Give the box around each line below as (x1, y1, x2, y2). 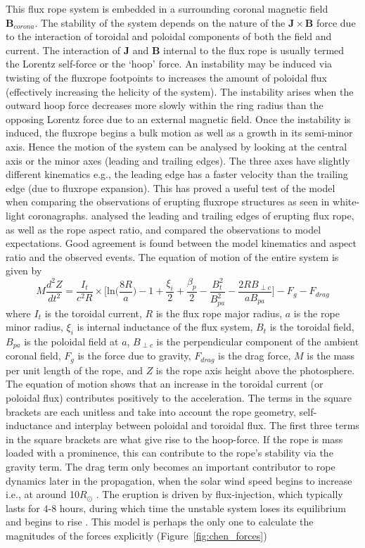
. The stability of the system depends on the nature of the (34, 15, 286, 30)
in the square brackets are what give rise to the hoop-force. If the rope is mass (6, 431, 343, 446)
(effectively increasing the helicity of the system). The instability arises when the (6, 84, 354, 98)
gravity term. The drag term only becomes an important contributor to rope (6, 459, 335, 473)
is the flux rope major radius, (155, 305, 283, 320)
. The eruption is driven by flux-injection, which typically (96, 487, 343, 502)
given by (6, 263, 42, 278)
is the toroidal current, (44, 305, 142, 320)
